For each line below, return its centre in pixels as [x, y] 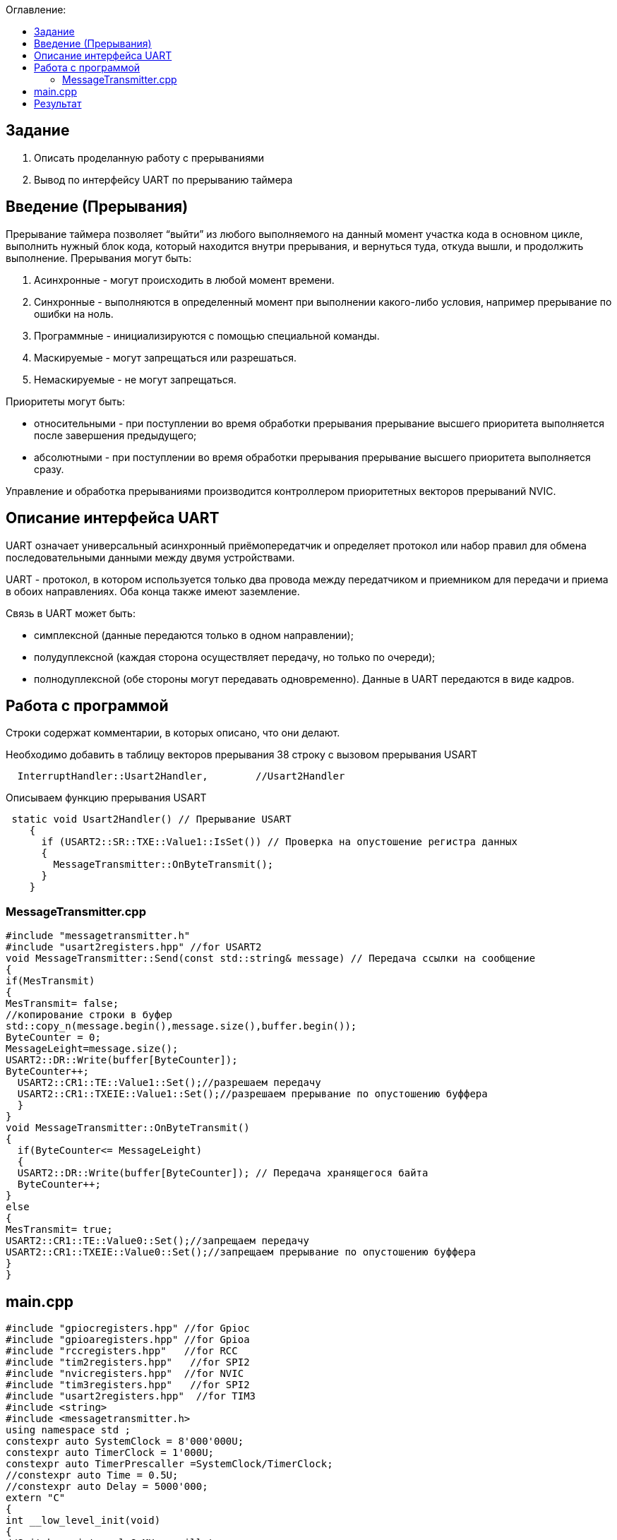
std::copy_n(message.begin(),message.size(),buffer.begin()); [181, 1026]
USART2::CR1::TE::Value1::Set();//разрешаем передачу [169, 1083]
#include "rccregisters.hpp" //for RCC [122, 1350]
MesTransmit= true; [59, 1230]
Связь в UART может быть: [71, 613]
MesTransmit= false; [62, 1004]
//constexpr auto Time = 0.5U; [92, 1475]
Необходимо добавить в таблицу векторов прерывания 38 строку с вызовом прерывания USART [242, 755]
